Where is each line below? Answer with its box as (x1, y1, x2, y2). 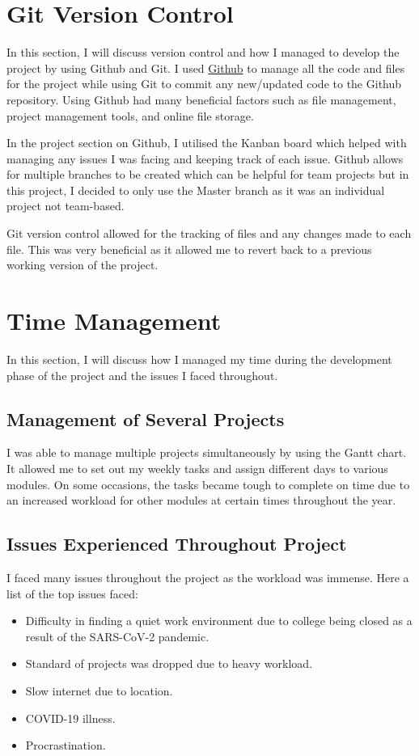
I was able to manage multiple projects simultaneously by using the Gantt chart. (6, 444, 407, 461)
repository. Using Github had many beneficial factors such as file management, (6, 91, 396, 108)
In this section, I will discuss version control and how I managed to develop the (6, 44, 400, 61)
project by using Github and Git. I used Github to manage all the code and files (6, 59, 405, 76)
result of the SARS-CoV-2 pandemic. (25, 627, 209, 644)
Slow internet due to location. (25, 682, 173, 699)
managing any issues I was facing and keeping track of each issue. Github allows (6, 150, 404, 167)
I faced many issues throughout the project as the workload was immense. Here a (6, 568, 409, 585)
